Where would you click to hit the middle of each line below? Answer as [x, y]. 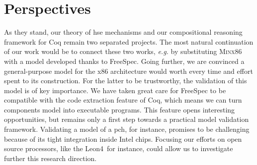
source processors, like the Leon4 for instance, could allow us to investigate [119, 148]
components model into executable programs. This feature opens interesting [120, 109]
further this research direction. [50, 158]
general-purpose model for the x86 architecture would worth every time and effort [128, 71]
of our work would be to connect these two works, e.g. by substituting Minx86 [123, 51]
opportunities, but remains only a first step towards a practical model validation [127, 119]
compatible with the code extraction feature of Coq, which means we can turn [123, 100]
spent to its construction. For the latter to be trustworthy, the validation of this [126, 81]
